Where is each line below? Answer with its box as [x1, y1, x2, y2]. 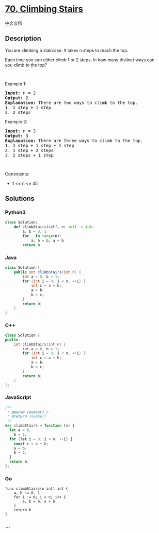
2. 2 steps [5, 109, 31, 115]
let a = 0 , [9, 428, 32, 433]
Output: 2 [5, 95, 28, 101]
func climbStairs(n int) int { [5, 486, 68, 491]
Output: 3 [5, 133, 28, 138]
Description [5, 34, 41, 43]
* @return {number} [7, 414, 47, 419]
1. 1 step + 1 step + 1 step [5, 142, 74, 148]
